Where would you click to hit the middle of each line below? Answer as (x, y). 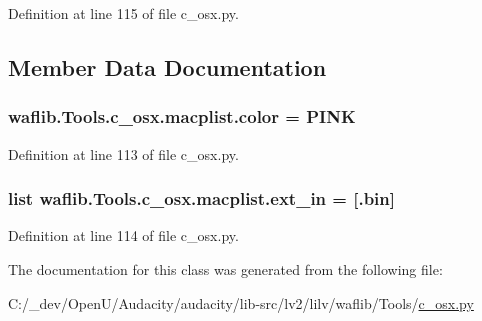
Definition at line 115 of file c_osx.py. (123, 13)
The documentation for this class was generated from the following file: (225, 269)
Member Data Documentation (167, 66)
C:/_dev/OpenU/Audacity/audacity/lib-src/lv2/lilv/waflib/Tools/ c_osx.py (241, 302)
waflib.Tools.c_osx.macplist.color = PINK (182, 116)
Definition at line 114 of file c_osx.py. (123, 235)
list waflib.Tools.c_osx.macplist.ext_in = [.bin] (201, 198)
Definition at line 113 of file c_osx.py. (123, 153)
